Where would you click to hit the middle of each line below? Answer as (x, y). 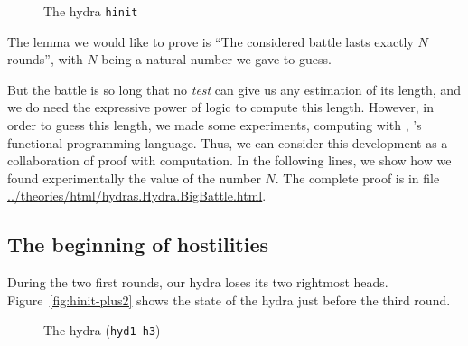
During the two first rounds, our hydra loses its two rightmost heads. (198, 282)
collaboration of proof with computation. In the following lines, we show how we (229, 160)
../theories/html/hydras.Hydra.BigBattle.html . (137, 196)
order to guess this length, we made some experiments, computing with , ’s (215, 125)
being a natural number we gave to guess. (216, 59)
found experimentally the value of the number (134, 178)
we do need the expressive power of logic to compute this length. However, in (221, 107)
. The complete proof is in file (357, 178)
